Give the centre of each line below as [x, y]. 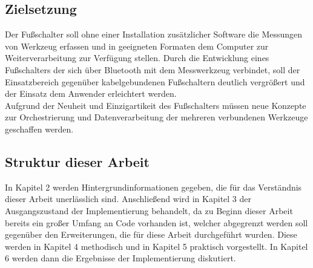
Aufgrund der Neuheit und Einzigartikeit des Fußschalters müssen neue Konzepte [156, 105]
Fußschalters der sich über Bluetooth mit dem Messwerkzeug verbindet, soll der [153, 69]
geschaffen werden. [39, 129]
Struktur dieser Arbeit [77, 161]
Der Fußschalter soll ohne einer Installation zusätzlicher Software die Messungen [154, 34]
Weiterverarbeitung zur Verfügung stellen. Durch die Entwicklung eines [137, 58]
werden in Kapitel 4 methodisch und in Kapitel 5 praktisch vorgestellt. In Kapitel [156, 246]
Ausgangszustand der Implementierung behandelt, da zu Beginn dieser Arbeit [149, 210]
